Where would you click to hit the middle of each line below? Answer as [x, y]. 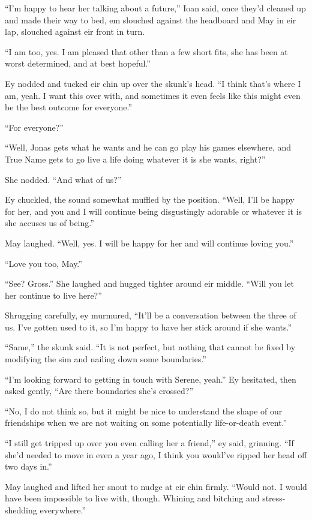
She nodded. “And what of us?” [63, 179]
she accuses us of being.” [49, 223]
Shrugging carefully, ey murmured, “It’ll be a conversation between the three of [151, 315]
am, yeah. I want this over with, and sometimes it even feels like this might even [153, 95]
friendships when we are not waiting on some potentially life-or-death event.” [146, 423]
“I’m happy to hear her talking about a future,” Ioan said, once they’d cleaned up [155, 8]
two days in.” [28, 466]
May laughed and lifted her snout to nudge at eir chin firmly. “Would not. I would [156, 486]
